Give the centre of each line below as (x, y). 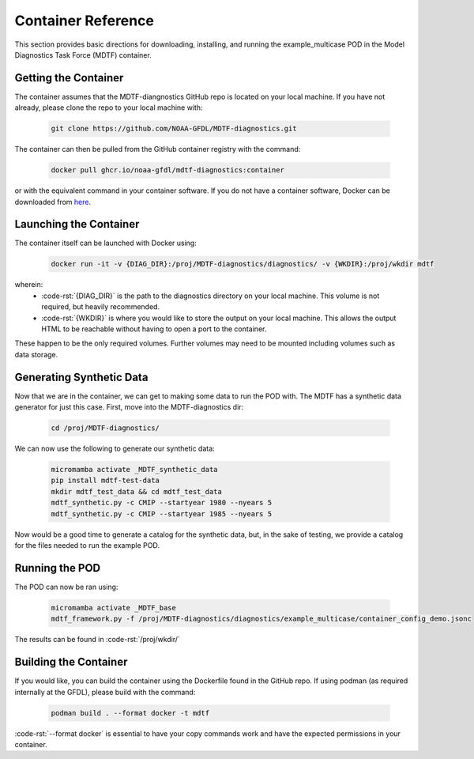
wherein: (29, 285)
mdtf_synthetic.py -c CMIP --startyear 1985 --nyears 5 (162, 514)
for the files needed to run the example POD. (87, 545)
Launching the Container (77, 224)
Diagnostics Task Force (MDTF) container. (83, 55)
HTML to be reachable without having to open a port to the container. (154, 329)
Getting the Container (69, 78)
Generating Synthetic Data (81, 377)
